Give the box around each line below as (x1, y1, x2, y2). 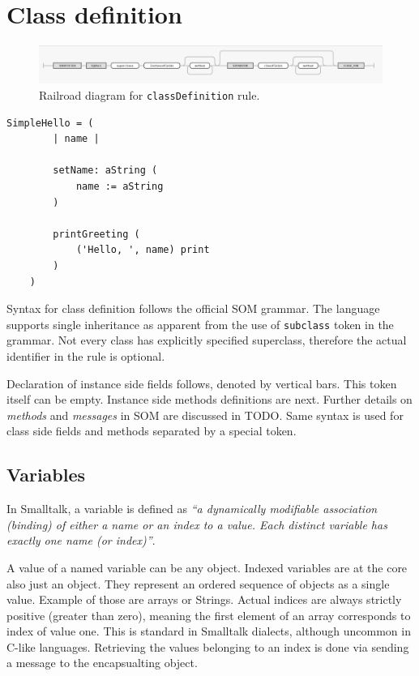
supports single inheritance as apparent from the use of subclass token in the (6, 315, 394, 332)
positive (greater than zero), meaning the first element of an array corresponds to (6, 606, 411, 623)
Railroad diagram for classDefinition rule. (39, 86, 260, 103)
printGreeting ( (53, 228, 140, 240)
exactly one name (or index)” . (6, 532, 156, 549)
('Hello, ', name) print (75, 244, 210, 256)
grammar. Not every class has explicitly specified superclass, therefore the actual (6, 332, 407, 349)
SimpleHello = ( (6, 117, 94, 129)
